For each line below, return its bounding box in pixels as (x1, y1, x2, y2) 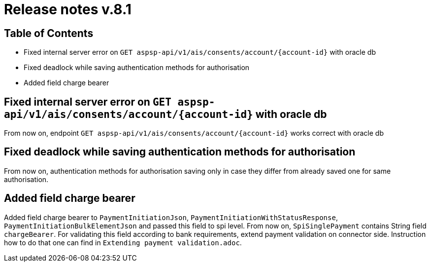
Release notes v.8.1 (4, 1, 132, 18)
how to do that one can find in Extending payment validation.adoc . (4, 238, 242, 247)
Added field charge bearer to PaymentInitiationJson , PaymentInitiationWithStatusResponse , (4, 213, 338, 222)
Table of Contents (4, 27, 94, 39)
